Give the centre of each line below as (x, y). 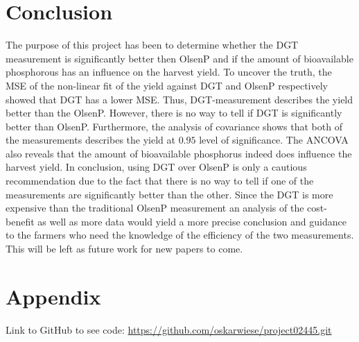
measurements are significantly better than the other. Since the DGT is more (169, 194)
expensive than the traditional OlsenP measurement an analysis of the (155, 208)
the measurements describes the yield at (90, 140)
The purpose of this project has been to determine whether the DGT (152, 45)
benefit (20, 221)
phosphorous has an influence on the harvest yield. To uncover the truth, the (169, 72)
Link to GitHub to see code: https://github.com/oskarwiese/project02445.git (169, 329)
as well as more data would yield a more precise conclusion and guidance (192, 221)
